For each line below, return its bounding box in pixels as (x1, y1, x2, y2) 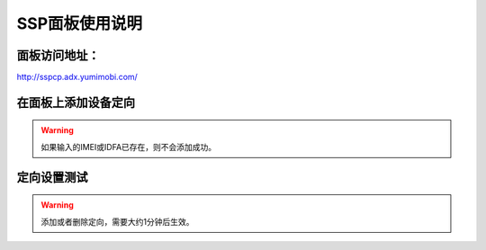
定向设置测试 (16, 169, 88, 184)
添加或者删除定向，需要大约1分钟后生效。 (40, 216, 194, 227)
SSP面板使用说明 (16, 13, 143, 33)
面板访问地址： (16, 48, 100, 63)
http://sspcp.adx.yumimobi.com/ (16, 72, 139, 83)
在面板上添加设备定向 (16, 94, 135, 110)
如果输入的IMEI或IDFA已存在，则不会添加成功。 (40, 141, 217, 152)
